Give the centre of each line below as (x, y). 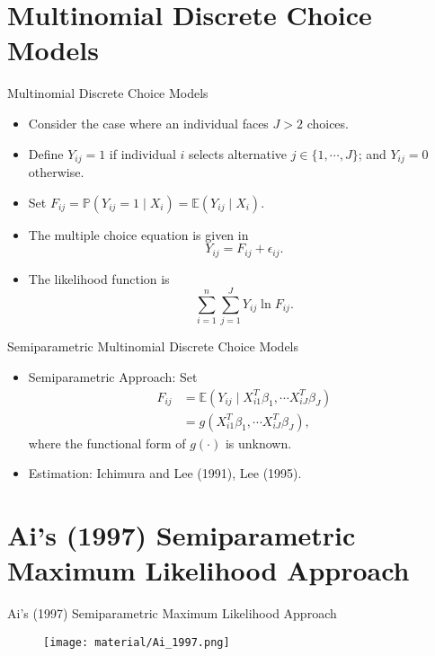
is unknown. (258, 443)
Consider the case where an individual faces (148, 123)
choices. (328, 123)
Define (46, 153)
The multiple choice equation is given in (138, 234)
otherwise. (56, 171)
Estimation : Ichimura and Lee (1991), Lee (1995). (165, 473)
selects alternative (238, 153)
